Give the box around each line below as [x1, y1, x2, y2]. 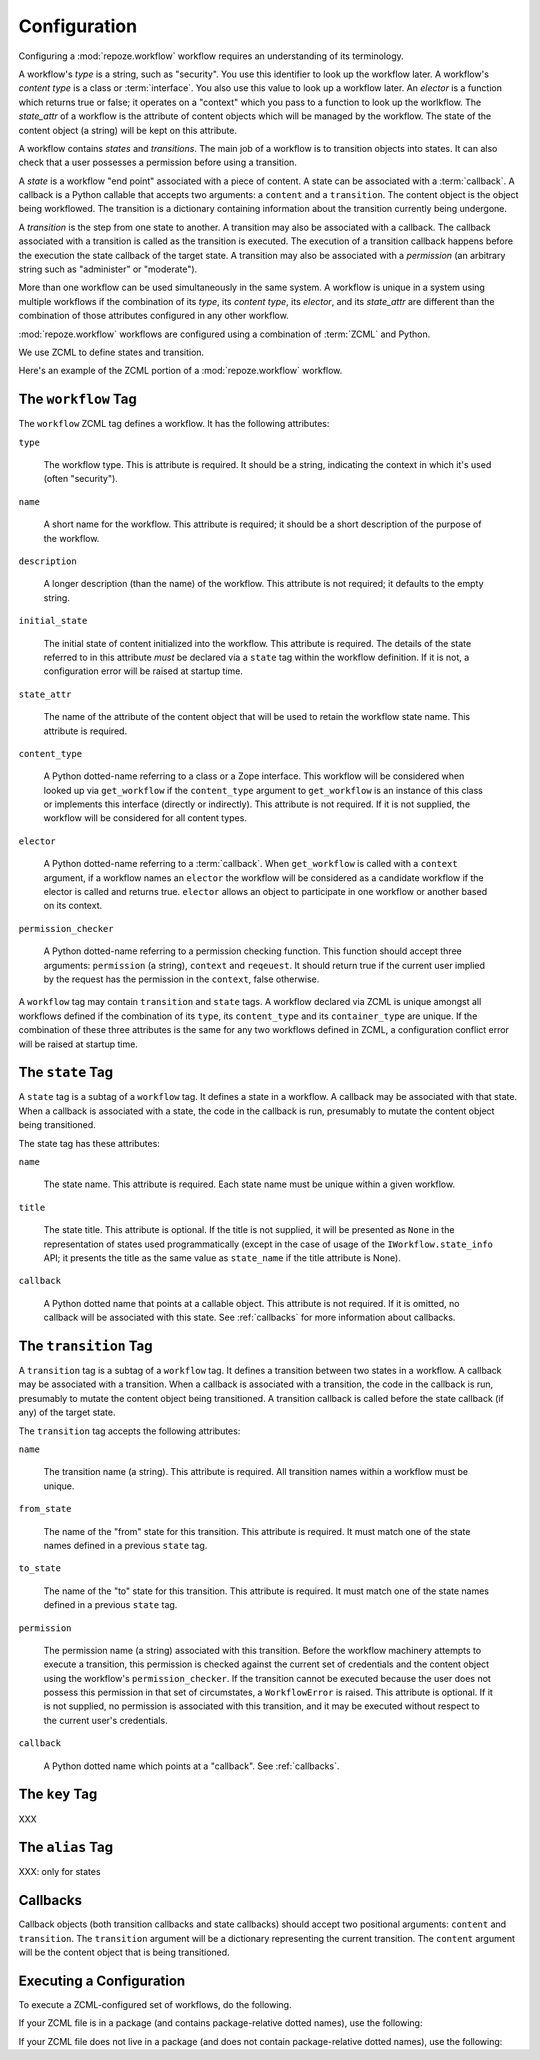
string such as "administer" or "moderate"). [18, 263, 198, 275]
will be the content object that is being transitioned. [18, 1946, 230, 1959]
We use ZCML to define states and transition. [18, 346, 205, 358]
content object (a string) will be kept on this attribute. [18, 124, 238, 136]
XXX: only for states [18, 1866, 101, 1878]
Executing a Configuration [18, 1972, 186, 1989]
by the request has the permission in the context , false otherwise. [43, 973, 320, 985]
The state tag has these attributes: [18, 1137, 160, 1149]
